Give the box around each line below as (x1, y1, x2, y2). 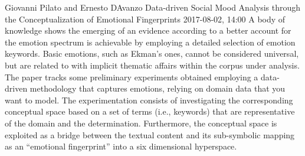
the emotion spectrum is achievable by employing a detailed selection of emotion (5, 35, 296, 48)
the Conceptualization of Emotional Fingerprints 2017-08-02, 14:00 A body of (5, 12, 286, 25)
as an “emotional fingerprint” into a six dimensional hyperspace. (5, 140, 237, 152)
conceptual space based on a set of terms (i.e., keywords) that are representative (5, 105, 295, 118)
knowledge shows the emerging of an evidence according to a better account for (5, 24, 291, 37)
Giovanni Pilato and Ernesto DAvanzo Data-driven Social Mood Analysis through (5, 1, 301, 13)
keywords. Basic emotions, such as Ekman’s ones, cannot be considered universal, (5, 47, 299, 60)
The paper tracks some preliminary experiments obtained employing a (5, 70, 258, 83)
